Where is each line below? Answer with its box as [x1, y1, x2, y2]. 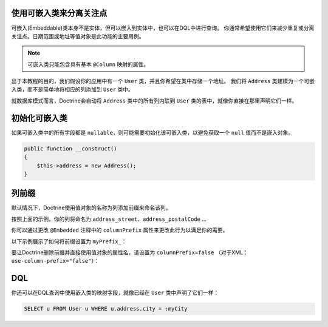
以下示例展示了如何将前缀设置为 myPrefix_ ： [11, 237, 127, 245]
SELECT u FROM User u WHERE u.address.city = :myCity [24, 305, 188, 312]
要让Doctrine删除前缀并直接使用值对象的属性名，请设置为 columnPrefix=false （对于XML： [11, 249, 249, 256]
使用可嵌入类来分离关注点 [11, 8, 108, 18]
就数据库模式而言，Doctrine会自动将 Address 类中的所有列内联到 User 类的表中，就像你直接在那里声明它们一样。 [11, 97, 298, 104]
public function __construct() [24, 145, 118, 152]
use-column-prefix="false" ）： [11, 257, 100, 265]
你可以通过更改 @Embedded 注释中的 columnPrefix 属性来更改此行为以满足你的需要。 [11, 226, 228, 234]
